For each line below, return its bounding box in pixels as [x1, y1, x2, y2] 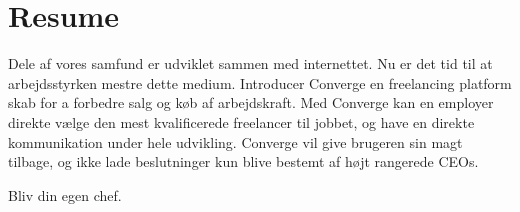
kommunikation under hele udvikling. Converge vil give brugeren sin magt [8, 131, 463, 152]
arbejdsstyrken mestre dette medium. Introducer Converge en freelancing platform [8, 72, 512, 93]
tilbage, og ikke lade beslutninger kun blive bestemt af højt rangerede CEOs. [8, 151, 479, 172]
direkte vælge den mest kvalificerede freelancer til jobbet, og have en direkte [8, 111, 475, 132]
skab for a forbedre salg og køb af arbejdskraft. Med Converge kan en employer [8, 92, 494, 113]
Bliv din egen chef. [8, 184, 122, 205]
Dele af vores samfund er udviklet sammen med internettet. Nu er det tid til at [8, 53, 493, 74]
